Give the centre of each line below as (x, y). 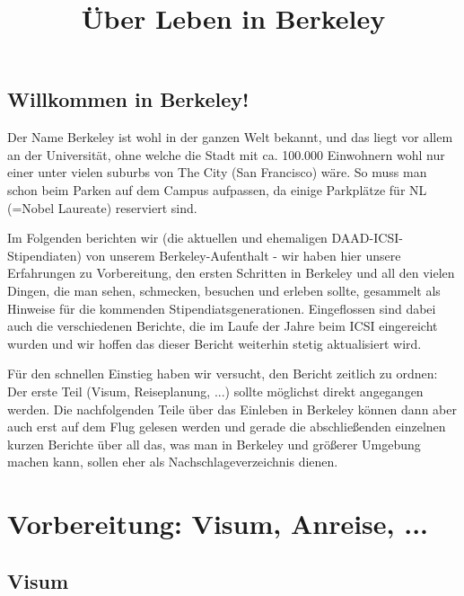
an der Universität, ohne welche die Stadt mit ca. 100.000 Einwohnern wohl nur (226, 154)
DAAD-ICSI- (367, 238)
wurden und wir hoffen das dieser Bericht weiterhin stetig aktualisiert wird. (214, 343)
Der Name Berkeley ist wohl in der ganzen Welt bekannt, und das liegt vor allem (230, 137)
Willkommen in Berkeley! (128, 99)
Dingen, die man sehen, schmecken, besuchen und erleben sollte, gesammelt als (224, 290)
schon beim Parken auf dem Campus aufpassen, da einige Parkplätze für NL (217, 189)
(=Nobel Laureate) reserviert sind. (102, 207)
